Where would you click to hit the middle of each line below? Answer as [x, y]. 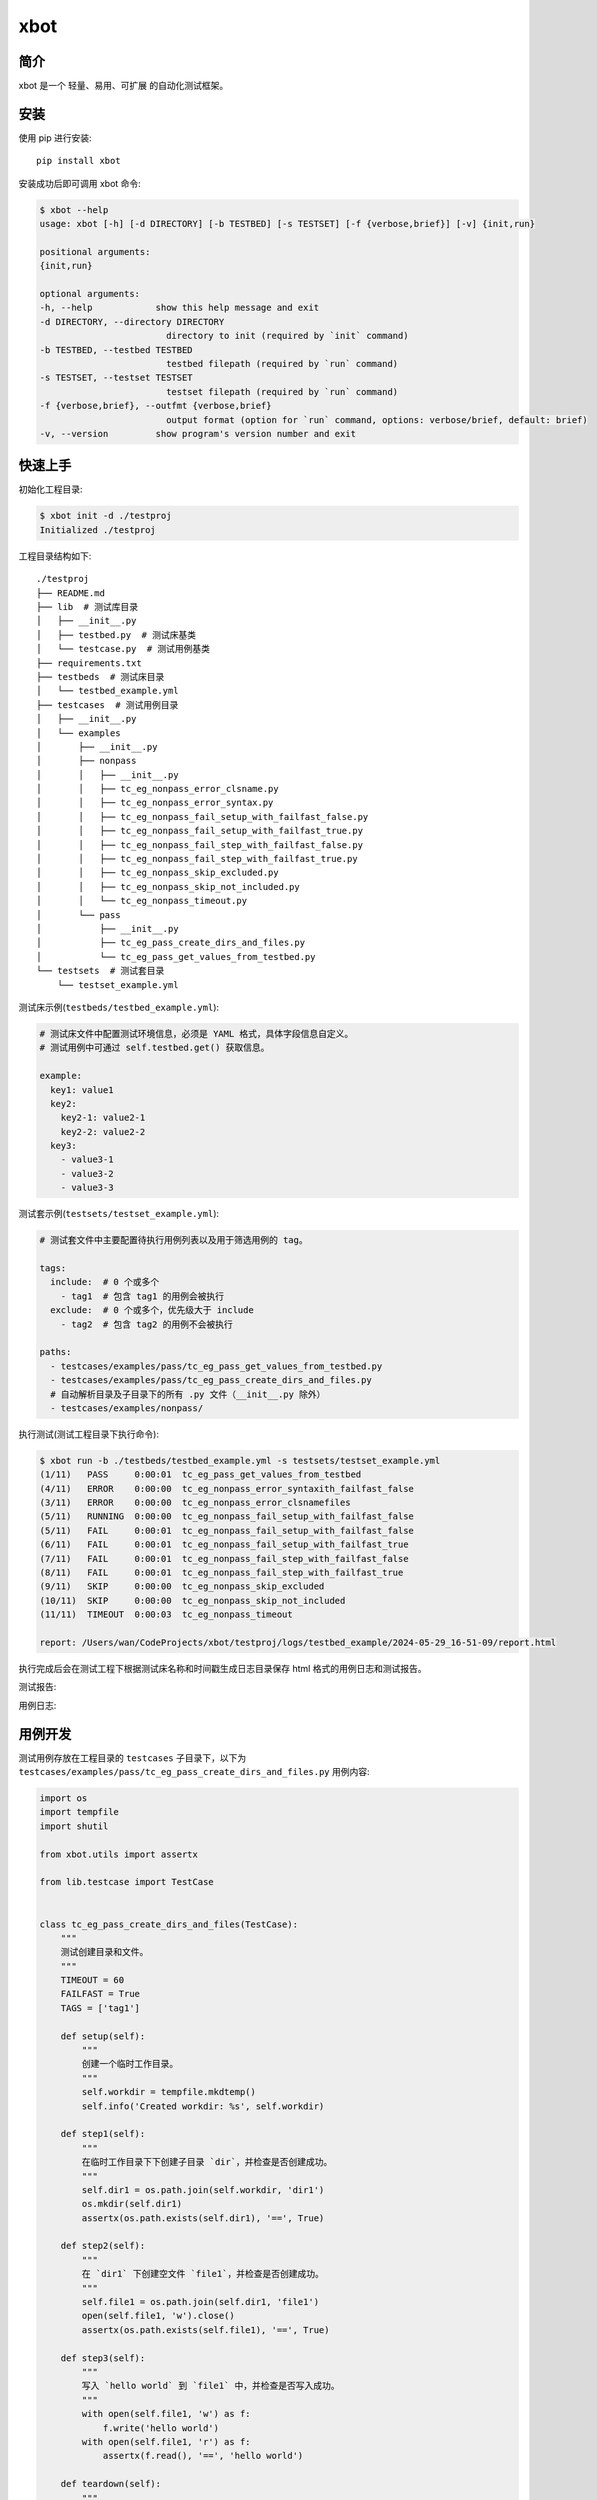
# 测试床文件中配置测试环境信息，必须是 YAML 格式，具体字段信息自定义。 [196, 1033]
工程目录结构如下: [55, 556]
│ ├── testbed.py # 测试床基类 [116, 634]
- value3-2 [87, 1173]
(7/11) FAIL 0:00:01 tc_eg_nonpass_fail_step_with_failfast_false [224, 1558]
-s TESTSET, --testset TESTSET [116, 378]
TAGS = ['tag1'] [100, 2008]
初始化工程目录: [51, 489]
